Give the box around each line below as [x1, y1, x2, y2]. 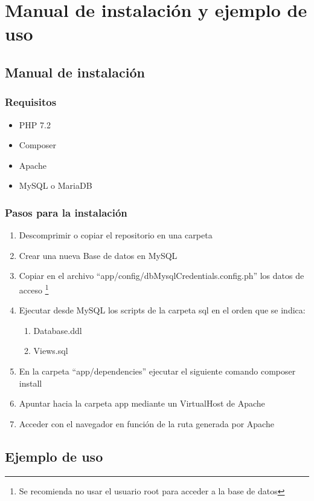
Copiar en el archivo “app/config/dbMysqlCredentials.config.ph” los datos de [19, 269, 304, 282]
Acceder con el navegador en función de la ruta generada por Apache [19, 417, 274, 430]
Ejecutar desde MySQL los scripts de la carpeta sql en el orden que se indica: [19, 304, 306, 316]
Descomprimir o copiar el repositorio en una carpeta [19, 229, 213, 241]
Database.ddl [33, 324, 82, 336]
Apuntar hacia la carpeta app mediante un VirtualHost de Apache [19, 397, 265, 410]
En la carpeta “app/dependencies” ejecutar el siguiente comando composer [19, 364, 296, 377]
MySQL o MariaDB [19, 179, 92, 192]
